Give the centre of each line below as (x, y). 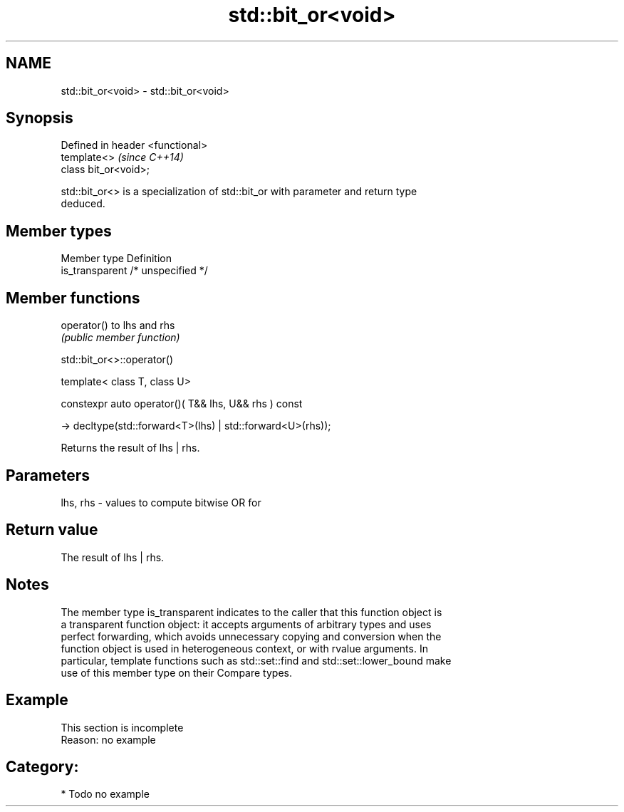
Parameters (48, 475)
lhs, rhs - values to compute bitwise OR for (161, 502)
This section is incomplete (122, 727)
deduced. (83, 204)
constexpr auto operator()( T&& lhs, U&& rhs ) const (182, 404)
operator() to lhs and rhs (118, 326)
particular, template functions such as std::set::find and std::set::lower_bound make (256, 660)
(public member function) (120, 338)
